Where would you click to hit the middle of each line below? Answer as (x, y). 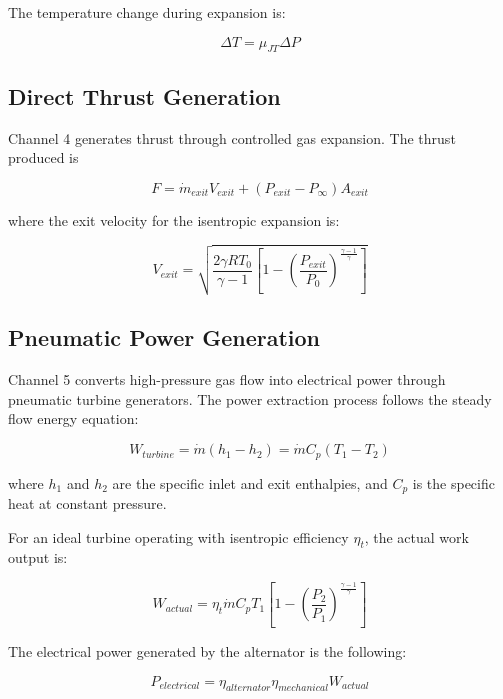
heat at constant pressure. (87, 502)
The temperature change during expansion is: (147, 12)
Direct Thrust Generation (144, 95)
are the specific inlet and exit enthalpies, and (250, 482)
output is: (38, 557)
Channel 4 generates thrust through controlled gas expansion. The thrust (232, 137)
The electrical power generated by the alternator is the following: (207, 650)
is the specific (453, 482)
